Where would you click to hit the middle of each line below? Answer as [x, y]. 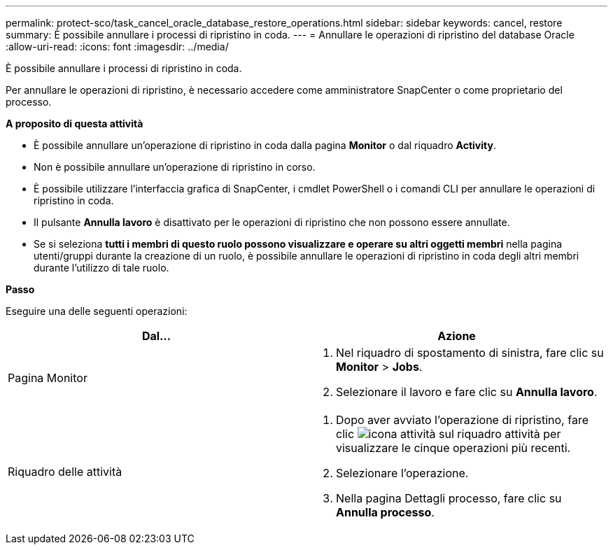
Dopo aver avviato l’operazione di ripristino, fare [462, 420]
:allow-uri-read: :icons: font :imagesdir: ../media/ [117, 47]
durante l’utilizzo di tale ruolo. [101, 268]
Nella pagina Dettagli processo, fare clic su [449, 498]
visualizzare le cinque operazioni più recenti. [453, 448]
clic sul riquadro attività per [449, 434]
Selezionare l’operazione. [402, 473]
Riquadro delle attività [65, 472]
